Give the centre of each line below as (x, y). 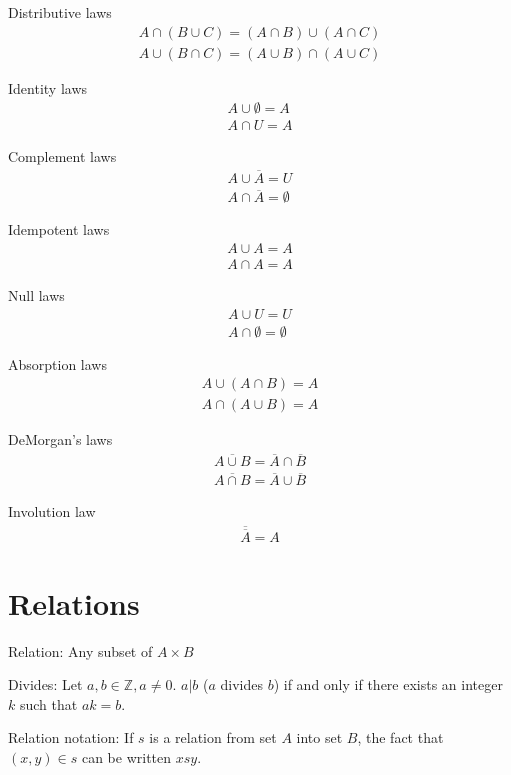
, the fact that (400, 737)
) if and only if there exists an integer (388, 684)
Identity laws (48, 87)
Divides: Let (45, 684)
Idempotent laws (59, 229)
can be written (126, 757)
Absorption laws (57, 363)
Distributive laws (60, 12)
